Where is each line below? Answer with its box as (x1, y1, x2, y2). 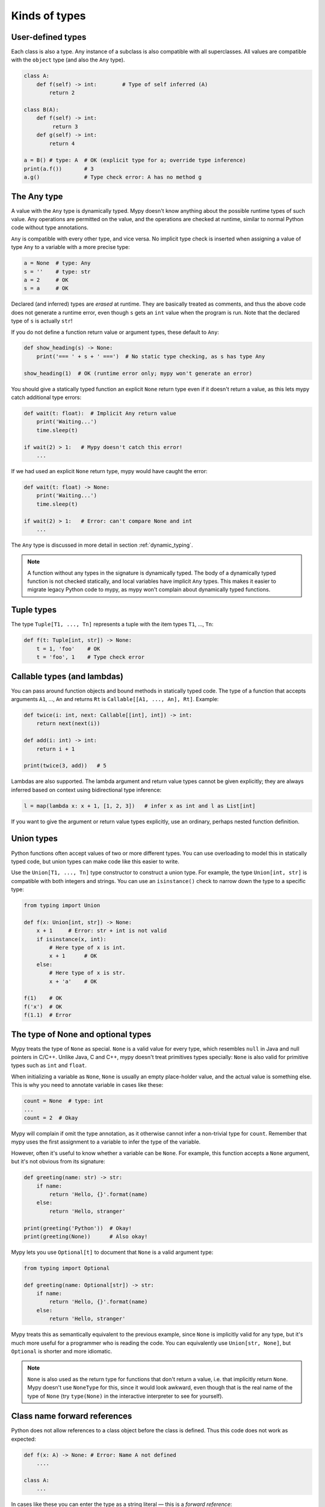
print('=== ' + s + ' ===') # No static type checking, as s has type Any (36, 353, 265, 360)
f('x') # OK (23, 1003, 63, 1010)
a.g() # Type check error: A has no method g (23, 174, 202, 181)
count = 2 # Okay (23, 1115, 78, 1121)
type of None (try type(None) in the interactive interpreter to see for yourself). (27, 1392, 224, 1400)
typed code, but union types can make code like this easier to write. (11, 858, 180, 865)
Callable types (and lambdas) (11, 671, 123, 681)
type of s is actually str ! (11, 317, 73, 325)
